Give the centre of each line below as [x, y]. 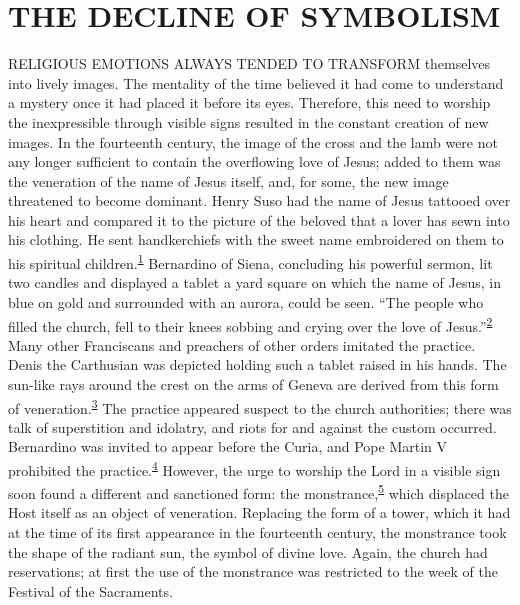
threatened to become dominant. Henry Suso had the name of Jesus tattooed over [259, 200]
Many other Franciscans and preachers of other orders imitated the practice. [242, 344]
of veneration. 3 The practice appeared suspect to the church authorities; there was [260, 406]
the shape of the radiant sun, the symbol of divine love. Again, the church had [248, 551]
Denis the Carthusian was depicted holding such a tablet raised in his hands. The [257, 364]
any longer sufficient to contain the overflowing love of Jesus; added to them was [254, 161]
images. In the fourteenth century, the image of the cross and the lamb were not [253, 141]
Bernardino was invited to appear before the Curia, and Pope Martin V [228, 446]
